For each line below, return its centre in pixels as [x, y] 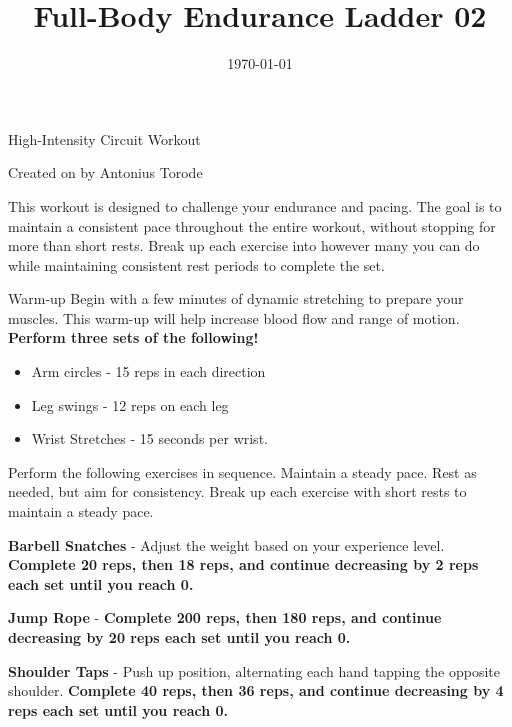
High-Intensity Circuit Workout [104, 138]
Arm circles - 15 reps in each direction [148, 371]
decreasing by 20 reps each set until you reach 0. [179, 637]
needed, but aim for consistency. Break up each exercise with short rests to [237, 491]
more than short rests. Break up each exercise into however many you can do [244, 245]
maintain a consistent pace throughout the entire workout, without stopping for [252, 225]
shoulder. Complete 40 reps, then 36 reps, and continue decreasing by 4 [256, 690]
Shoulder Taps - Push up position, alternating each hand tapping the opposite [254, 670]
